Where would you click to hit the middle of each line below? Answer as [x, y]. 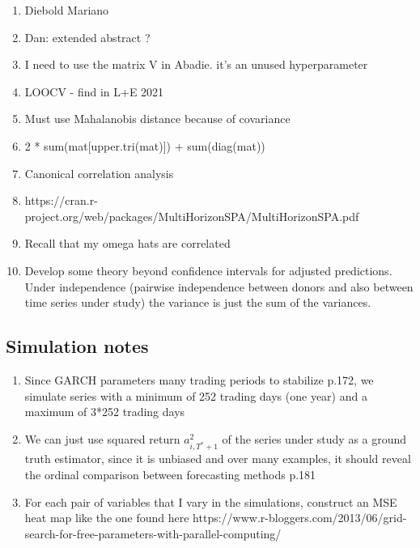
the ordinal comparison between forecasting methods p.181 [170, 475]
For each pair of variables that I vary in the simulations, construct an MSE [211, 501]
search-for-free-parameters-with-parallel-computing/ [153, 533]
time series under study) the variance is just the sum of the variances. [198, 302]
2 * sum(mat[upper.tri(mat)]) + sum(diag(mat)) [145, 145]
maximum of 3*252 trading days [105, 412]
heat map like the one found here [107, 518]
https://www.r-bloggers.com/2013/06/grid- [300, 518]
